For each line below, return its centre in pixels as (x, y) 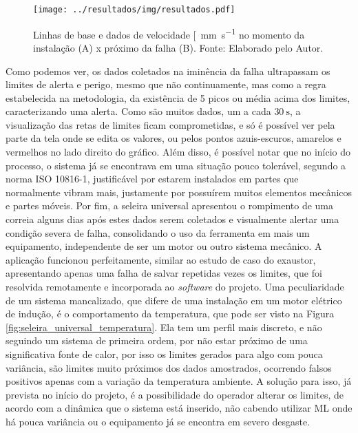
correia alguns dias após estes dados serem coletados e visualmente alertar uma (172, 219)
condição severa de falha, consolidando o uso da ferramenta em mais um (158, 232)
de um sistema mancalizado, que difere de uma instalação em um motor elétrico (174, 300)
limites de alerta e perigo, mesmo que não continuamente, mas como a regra (166, 84)
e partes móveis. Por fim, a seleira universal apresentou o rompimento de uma (169, 205)
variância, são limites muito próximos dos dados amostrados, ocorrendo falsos (169, 367)
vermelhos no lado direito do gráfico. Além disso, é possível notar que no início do (178, 152)
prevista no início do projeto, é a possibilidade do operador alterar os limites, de (175, 394)
